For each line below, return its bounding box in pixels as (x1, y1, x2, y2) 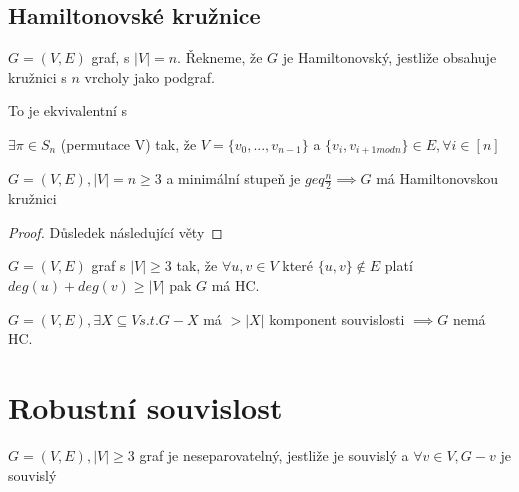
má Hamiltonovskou (376, 168, 498, 189)
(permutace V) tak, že (60, 133, 197, 154)
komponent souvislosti (269, 308, 405, 329)
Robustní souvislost (8, 387, 283, 428)
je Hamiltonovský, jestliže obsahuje (282, 47, 497, 68)
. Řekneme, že (177, 47, 263, 68)
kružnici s (8, 66, 67, 87)
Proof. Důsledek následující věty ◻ (8, 221, 223, 242)
